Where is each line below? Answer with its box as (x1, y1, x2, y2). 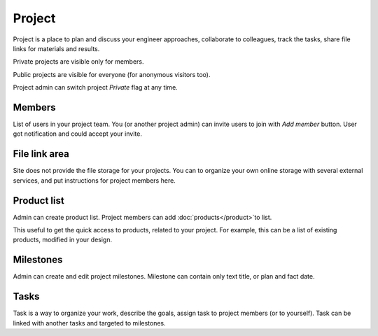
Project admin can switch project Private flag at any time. (13, 83, 178, 92)
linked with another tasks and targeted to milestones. (13, 318, 166, 327)
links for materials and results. (13, 44, 100, 52)
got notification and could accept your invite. (13, 129, 143, 138)
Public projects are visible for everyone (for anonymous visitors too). (13, 70, 211, 78)
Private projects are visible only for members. (13, 57, 144, 66)
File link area (13, 148, 69, 160)
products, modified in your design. (13, 235, 113, 244)
